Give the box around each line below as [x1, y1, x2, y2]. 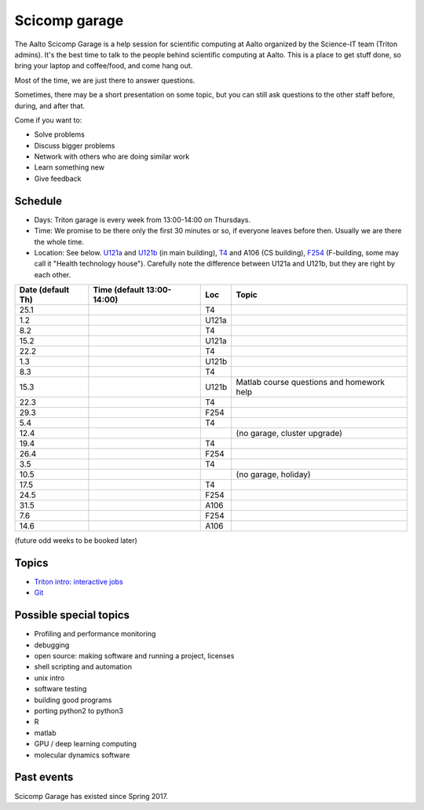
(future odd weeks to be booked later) [14, 536, 137, 545]
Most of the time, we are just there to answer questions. [14, 75, 196, 85]
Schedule [14, 194, 63, 207]
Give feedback [34, 174, 82, 183]
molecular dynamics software [34, 750, 130, 760]
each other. [34, 269, 71, 279]
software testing [34, 684, 87, 694]
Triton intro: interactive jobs [34, 577, 123, 586]
